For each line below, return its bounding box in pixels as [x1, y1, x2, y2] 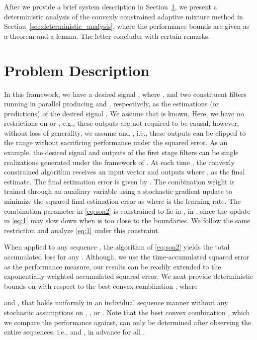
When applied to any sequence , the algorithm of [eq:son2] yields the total [4, 242, 230, 252]
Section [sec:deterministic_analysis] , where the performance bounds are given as [4, 21, 250, 31]
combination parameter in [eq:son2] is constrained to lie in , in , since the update [4, 205, 251, 216]
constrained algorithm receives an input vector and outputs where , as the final [4, 167, 245, 177]
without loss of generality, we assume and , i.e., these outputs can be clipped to [4, 127, 246, 138]
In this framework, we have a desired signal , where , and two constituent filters [4, 88, 247, 99]
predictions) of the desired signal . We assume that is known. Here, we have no [4, 108, 244, 118]
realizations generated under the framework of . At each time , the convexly [4, 157, 235, 167]
